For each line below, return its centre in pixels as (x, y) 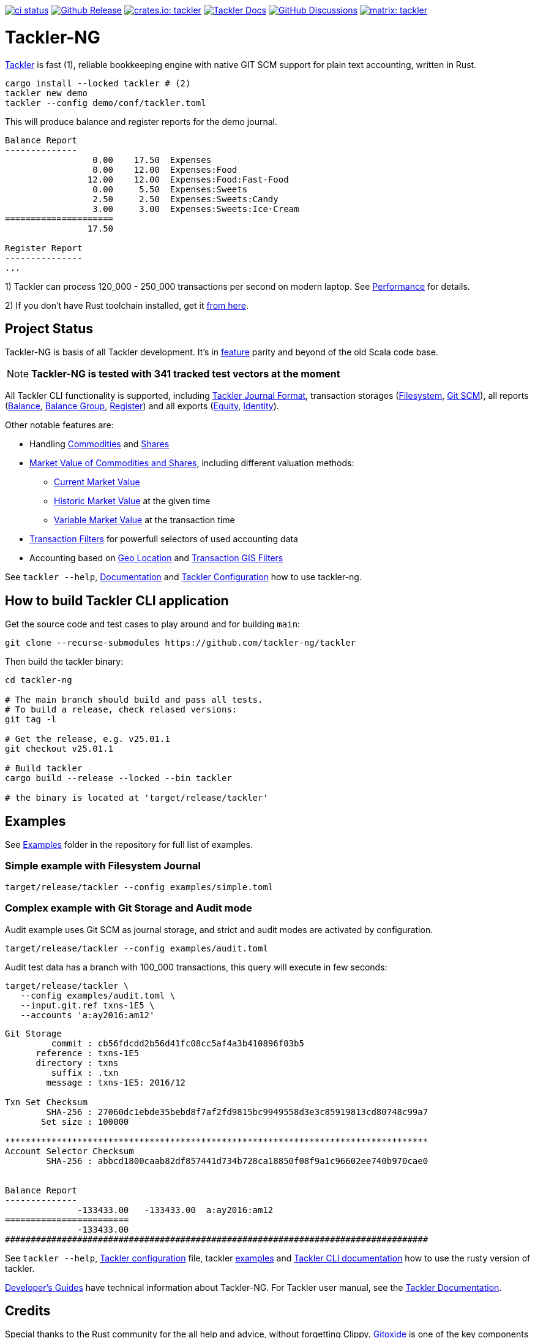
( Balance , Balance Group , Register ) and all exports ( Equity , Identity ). (142, 406)
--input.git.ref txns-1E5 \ (88, 1005)
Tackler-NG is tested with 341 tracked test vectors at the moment (186, 374)
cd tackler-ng (39, 680)
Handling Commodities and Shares (99, 444)
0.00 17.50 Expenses (152, 160)
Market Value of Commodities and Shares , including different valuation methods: (192, 463)
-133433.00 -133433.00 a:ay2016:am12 (175, 1210)
